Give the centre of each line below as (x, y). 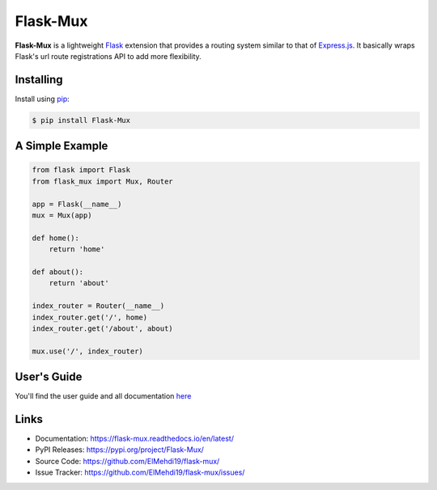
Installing (39, 80)
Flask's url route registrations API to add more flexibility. (108, 56)
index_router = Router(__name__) (98, 306)
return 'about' (79, 283)
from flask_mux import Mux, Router (102, 181)
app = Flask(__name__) (77, 204)
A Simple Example (62, 146)
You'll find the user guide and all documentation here (103, 396)
